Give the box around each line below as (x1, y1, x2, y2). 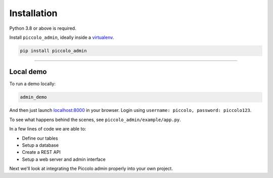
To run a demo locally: (9, 81, 56, 87)
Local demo (9, 68, 47, 76)
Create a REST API (22, 149, 61, 155)
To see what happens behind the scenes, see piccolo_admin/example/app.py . (9, 116, 181, 123)
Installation (9, 8, 58, 19)
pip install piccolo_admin (20, 48, 87, 53)
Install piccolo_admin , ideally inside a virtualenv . (9, 34, 114, 40)
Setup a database (22, 142, 59, 148)
